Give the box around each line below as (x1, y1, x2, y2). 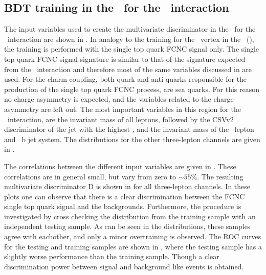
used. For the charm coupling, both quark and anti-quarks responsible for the (4, 74, 247, 84)
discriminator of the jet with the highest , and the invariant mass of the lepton (4, 124, 254, 134)
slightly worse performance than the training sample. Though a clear (4, 251, 219, 262)
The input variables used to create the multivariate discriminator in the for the (4, 24, 256, 34)
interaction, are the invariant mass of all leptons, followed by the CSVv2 (7, 113, 234, 124)
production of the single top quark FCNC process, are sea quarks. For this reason (4, 83, 259, 94)
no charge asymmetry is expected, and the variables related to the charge (4, 94, 234, 104)
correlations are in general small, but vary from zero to (4, 171, 176, 181)
